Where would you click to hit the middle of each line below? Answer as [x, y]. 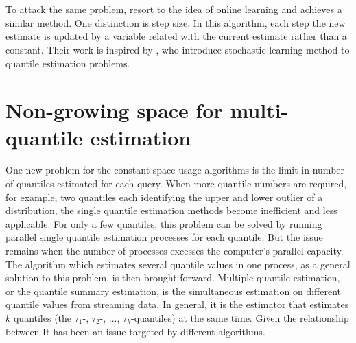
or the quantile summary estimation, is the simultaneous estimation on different [174, 291]
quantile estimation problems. [68, 63]
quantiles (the [43, 318]
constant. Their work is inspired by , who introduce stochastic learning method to [178, 49]
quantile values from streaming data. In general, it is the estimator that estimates [177, 304]
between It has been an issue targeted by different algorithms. [135, 331]
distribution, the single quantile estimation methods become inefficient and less [171, 210]
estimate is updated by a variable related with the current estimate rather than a [176, 36]
